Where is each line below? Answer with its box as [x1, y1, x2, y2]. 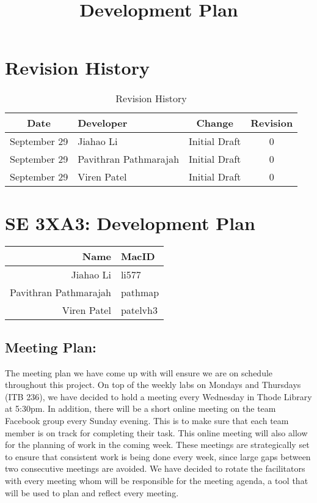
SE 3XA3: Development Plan [5, 210, 255, 235]
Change [196, 116, 233, 130]
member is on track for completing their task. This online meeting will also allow [5, 426, 308, 439]
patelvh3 [120, 303, 158, 318]
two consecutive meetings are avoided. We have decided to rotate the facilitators [5, 462, 305, 475]
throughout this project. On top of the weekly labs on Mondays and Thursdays [5, 378, 301, 391]
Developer [78, 116, 128, 130]
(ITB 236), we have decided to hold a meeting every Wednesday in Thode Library [5, 390, 312, 403]
